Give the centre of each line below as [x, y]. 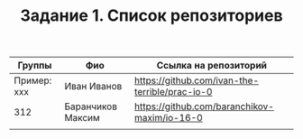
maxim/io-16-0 [168, 118]
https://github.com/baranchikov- [204, 107]
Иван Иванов [93, 87]
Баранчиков [91, 107]
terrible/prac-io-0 [173, 92]
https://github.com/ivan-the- [197, 80]
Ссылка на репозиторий [212, 66]
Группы [35, 66]
